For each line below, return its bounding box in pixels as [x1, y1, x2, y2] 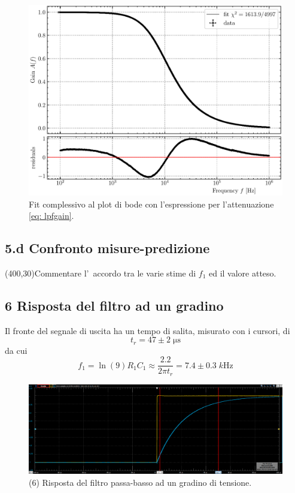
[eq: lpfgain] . [29, 209, 74, 222]
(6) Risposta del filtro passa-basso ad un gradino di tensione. [29, 476, 252, 488]
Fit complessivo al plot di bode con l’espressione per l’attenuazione [29, 197, 274, 210]
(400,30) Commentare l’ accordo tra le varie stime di [5, 266, 196, 279]
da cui [5, 344, 28, 356]
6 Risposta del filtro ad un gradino [5, 296, 224, 314]
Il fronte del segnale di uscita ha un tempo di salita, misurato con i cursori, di [5, 324, 290, 336]
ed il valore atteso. [208, 266, 276, 279]
